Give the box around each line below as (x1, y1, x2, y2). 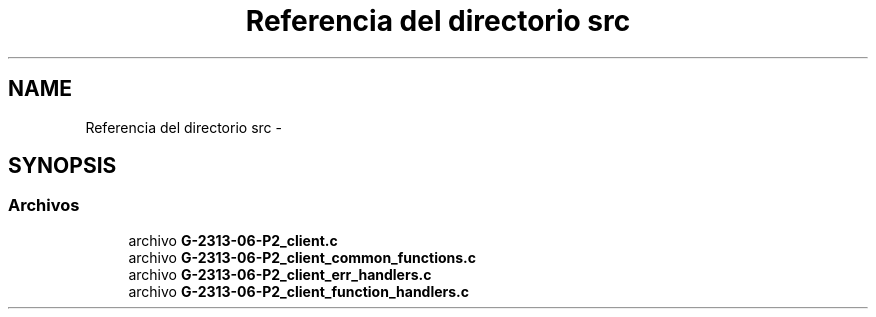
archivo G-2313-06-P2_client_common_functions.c (128, 248, 476, 266)
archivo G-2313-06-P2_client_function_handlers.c (128, 282, 470, 300)
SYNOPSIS (8, 153, 117, 179)
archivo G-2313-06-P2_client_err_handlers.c (128, 265, 432, 283)
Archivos (8, 195, 80, 216)
